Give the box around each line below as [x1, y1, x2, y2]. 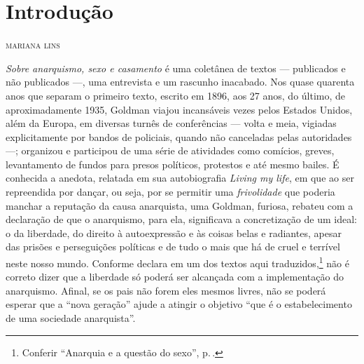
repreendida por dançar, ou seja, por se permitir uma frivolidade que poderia [6, 184, 335, 199]
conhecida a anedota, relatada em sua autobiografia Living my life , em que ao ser [6, 170, 354, 185]
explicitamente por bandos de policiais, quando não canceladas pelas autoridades [6, 129, 352, 144]
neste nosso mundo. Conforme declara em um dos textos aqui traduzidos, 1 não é [6, 254, 349, 270]
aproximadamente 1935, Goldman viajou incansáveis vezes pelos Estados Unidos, [6, 102, 353, 116]
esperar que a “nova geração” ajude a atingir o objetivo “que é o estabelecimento [6, 297, 352, 311]
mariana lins [6, 37, 60, 52]
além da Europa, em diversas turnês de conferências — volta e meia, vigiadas [6, 116, 337, 130]
